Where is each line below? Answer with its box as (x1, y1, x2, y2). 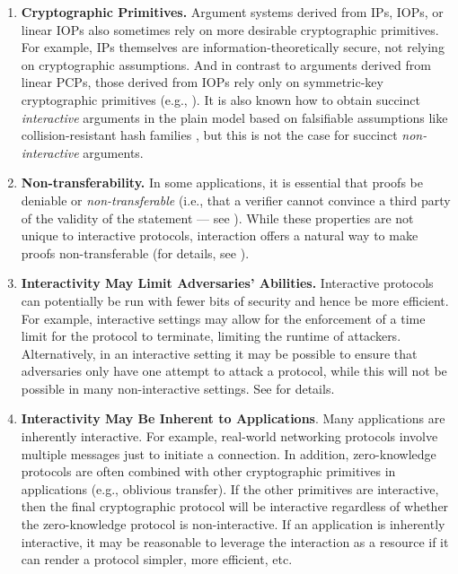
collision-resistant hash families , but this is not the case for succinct (21, 126, 398, 144)
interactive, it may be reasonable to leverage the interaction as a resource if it (21, 532, 449, 551)
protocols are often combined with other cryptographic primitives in (21, 462, 396, 481)
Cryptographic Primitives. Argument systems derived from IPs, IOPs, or (21, 3, 444, 21)
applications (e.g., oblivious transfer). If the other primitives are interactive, (21, 479, 439, 498)
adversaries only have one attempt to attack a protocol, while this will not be (21, 361, 447, 380)
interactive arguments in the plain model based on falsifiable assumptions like (21, 108, 448, 126)
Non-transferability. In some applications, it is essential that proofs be (21, 173, 423, 192)
